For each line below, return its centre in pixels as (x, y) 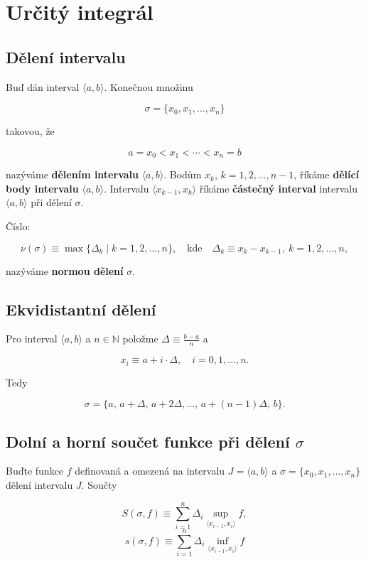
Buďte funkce (35, 471)
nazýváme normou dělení (65, 270)
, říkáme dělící (327, 174)
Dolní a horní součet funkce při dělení (148, 441)
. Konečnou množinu (149, 86)
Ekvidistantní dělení (81, 309)
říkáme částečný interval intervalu (279, 188)
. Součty (99, 485)
